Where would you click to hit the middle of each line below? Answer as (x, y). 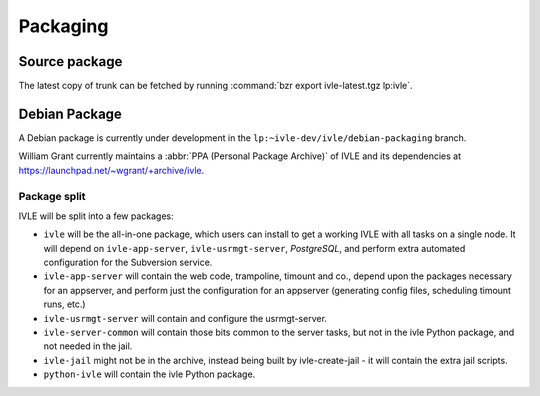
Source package (70, 61)
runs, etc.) (64, 304)
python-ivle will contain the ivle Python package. (149, 374)
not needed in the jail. (88, 346)
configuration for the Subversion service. (128, 262)
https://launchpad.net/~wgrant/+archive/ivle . (111, 170)
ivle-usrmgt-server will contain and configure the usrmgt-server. (185, 318)
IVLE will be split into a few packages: (96, 216)
